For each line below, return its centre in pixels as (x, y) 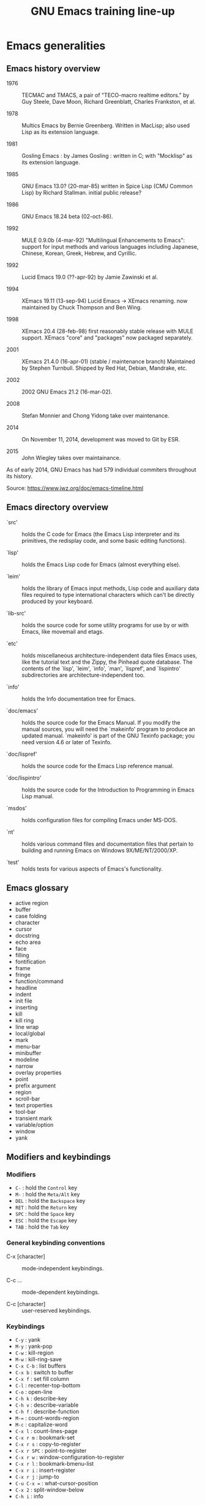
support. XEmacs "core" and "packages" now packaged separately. (107, 338)
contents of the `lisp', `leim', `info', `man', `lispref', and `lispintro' (101, 668)
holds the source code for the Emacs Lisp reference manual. (98, 766)
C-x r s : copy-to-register (48, 1444)
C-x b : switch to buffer (44, 1372)
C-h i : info (29, 1496)
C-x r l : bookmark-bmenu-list (54, 1463)
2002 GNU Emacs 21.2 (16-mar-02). (67, 392)
